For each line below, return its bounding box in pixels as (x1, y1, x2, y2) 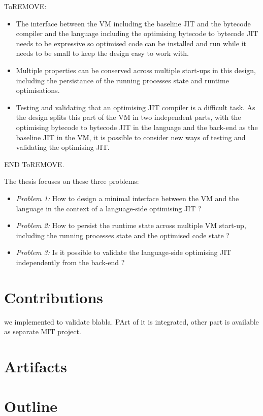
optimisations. (16, 85, 60, 95)
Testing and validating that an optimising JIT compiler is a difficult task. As (16, 102, 255, 112)
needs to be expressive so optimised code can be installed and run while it (16, 38, 246, 48)
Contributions (4, 286, 104, 307)
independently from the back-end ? (16, 257, 125, 267)
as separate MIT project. (4, 326, 81, 337)
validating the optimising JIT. (16, 142, 110, 152)
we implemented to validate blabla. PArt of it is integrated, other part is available (4, 316, 259, 327)
